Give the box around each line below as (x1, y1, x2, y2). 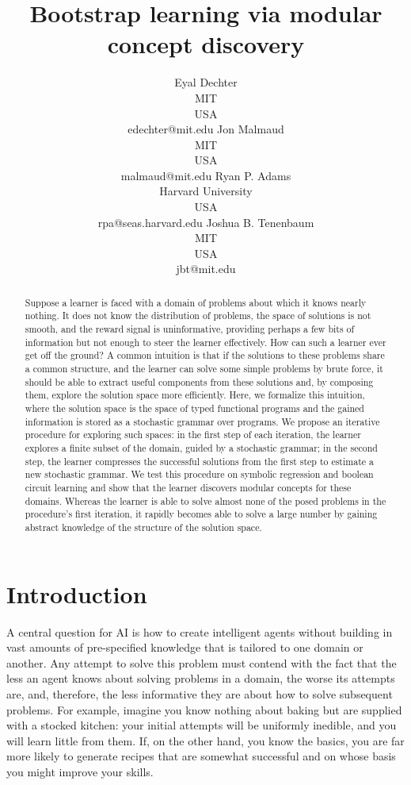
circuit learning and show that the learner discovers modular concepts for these (25, 481, 352, 494)
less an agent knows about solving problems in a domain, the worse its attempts (6, 670, 395, 687)
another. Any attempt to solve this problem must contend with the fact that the (6, 654, 397, 671)
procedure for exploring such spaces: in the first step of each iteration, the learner (25, 428, 361, 441)
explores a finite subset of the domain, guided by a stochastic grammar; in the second (25, 441, 378, 455)
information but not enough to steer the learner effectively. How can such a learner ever (25, 335, 386, 348)
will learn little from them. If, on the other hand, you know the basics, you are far (6, 732, 405, 748)
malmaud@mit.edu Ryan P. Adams (120, 167, 291, 183)
